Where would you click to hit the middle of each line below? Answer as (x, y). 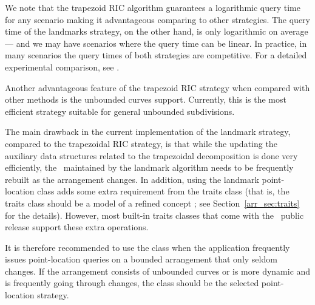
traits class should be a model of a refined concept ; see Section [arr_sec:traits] (152, 203)
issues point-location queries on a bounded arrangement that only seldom (141, 259)
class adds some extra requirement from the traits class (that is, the (163, 191)
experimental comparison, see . (62, 67)
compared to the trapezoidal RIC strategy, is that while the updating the (141, 143)
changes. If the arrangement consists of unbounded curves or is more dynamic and (158, 271)
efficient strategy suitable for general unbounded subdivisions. (120, 111)
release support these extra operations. (77, 227)
